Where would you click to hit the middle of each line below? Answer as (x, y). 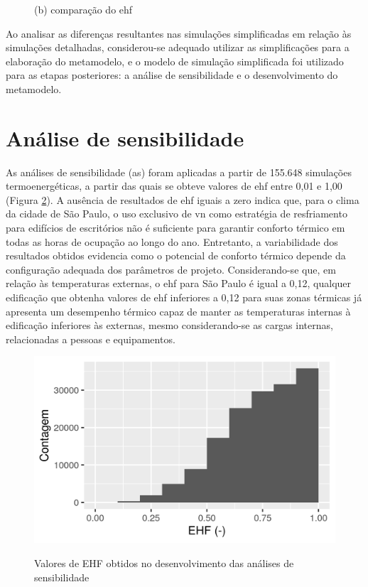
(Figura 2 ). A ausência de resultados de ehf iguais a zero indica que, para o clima (183, 199)
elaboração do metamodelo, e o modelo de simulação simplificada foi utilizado (175, 61)
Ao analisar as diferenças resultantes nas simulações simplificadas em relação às (179, 33)
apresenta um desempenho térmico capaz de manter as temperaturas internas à (178, 311)
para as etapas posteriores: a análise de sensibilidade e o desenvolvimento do (172, 75)
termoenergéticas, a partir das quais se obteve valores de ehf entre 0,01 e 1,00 (174, 186)
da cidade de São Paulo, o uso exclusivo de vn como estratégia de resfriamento (177, 214)
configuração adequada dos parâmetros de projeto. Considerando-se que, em (171, 269)
